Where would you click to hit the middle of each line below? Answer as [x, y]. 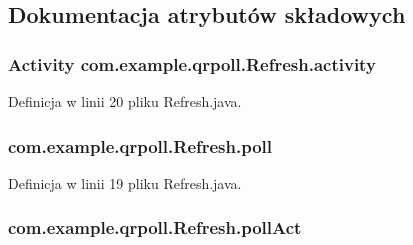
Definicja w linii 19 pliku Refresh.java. [125, 182]
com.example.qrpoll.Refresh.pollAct [155, 227]
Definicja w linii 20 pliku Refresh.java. [125, 101]
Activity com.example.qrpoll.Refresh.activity [192, 63]
